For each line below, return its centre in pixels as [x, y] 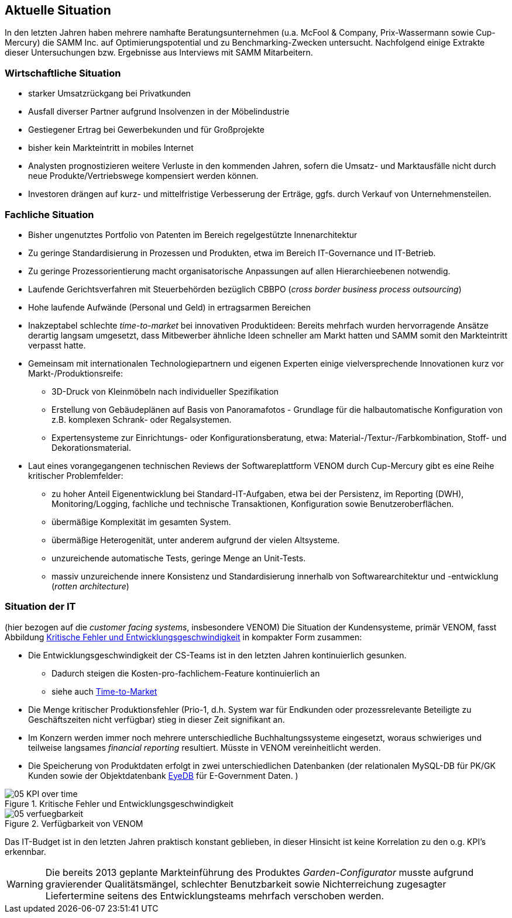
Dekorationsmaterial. [92, 447]
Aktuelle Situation [58, 10]
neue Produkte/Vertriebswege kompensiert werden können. [143, 176]
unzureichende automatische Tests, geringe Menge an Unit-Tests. [179, 558]
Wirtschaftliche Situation [63, 73]
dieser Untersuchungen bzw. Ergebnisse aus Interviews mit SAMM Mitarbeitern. [159, 53]
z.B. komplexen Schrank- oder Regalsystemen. [142, 419]
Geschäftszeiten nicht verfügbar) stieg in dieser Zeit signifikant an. [157, 719]
